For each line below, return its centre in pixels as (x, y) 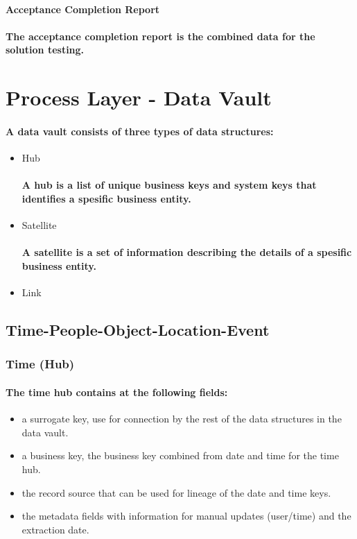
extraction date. (55, 529)
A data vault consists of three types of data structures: (140, 131)
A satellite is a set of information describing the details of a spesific (187, 252)
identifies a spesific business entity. (106, 198)
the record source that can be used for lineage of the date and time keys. (176, 492)
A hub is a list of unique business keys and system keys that (169, 185)
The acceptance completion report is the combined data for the (160, 36)
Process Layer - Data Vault (139, 97)
